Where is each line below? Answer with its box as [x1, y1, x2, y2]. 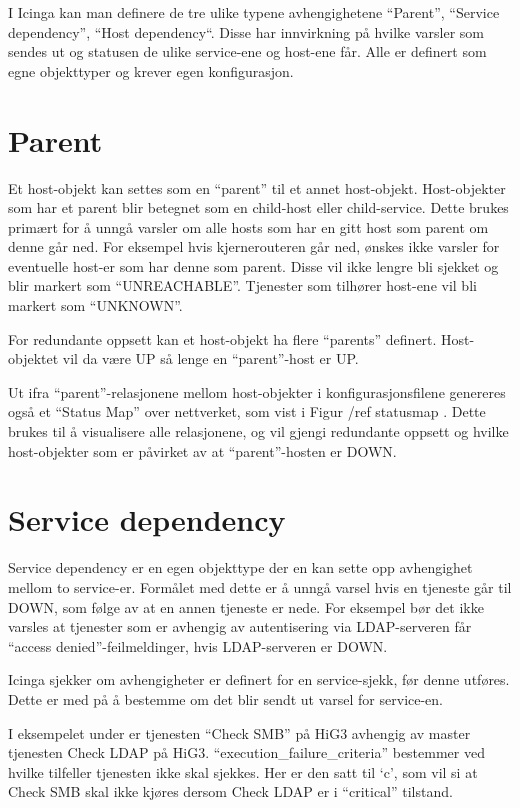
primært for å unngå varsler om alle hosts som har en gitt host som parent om [8, 216, 489, 237]
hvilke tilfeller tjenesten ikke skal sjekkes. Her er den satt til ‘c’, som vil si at [8, 761, 478, 782]
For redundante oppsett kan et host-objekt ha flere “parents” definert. [8, 328, 437, 349]
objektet [8, 348, 59, 369]
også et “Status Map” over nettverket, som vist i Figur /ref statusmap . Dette [8, 401, 486, 422]
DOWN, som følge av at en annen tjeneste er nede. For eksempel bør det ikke [8, 596, 484, 617]
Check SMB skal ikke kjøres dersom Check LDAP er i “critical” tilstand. [8, 781, 453, 802]
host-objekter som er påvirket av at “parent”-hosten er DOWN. [8, 440, 397, 461]
